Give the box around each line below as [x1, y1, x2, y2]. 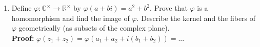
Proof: [11, 32, 34, 43]
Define [11, 3, 32, 13]
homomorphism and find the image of [11, 12, 130, 23]
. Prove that [150, 3, 188, 13]
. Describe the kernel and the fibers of [136, 12, 256, 23]
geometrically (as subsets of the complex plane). [18, 22, 170, 33]
